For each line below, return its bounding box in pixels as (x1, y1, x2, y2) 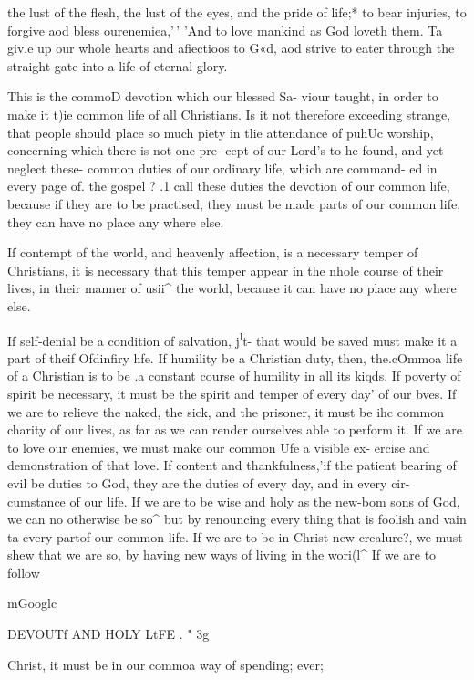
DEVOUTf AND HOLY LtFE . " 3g (7, 624, 210, 643)
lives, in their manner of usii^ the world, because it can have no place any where (7, 278, 457, 298)
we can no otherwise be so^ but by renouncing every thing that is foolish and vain (7, 509, 467, 528)
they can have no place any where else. (7, 212, 224, 231)
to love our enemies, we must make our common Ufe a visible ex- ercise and (7, 437, 430, 456)
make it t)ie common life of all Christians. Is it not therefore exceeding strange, (7, 104, 451, 123)
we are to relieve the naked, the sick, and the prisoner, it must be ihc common (7, 402, 445, 421)
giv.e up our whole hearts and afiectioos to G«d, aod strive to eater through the (7, 38, 455, 58)
